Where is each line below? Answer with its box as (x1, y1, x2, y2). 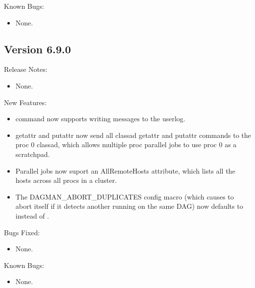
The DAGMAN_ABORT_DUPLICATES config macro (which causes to (15, 191, 234, 201)
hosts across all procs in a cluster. (15, 175, 117, 185)
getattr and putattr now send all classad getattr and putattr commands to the (15, 130, 251, 140)
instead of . (15, 210, 49, 221)
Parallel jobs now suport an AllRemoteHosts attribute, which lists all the (15, 165, 235, 176)
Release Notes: (4, 64, 48, 74)
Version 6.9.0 (4, 41, 71, 56)
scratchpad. (15, 149, 50, 159)
